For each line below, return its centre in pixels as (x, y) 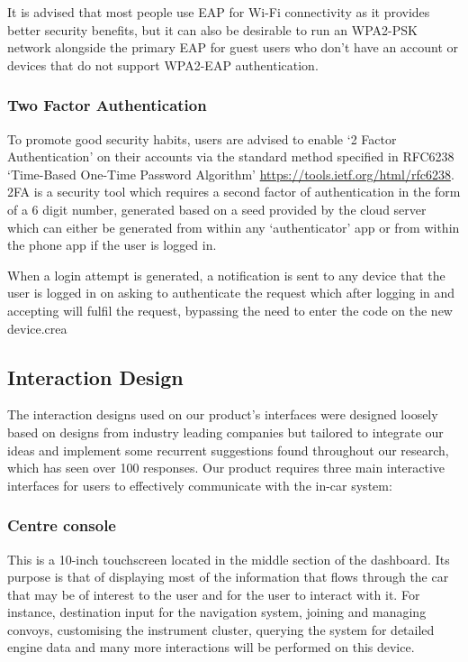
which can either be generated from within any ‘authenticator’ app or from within (234, 227)
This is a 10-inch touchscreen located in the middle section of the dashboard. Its (229, 559)
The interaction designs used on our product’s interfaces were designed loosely (223, 414)
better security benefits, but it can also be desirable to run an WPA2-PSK (212, 29)
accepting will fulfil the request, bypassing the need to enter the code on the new (230, 310)
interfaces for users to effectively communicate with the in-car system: (200, 485)
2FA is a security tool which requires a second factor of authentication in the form (234, 192)
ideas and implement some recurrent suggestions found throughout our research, (228, 450)
